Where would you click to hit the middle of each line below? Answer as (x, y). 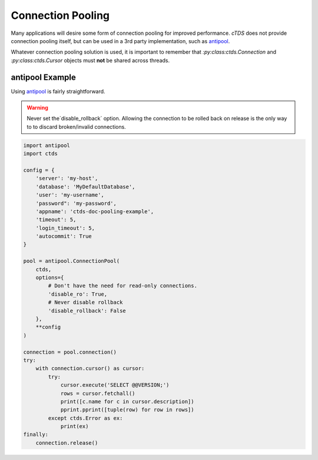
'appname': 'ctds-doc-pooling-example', (95, 211)
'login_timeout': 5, (65, 228)
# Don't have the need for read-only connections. (122, 286)
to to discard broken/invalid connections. (76, 126)
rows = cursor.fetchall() (98, 393)
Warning (37, 108)
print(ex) (74, 426)
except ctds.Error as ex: (85, 418)
